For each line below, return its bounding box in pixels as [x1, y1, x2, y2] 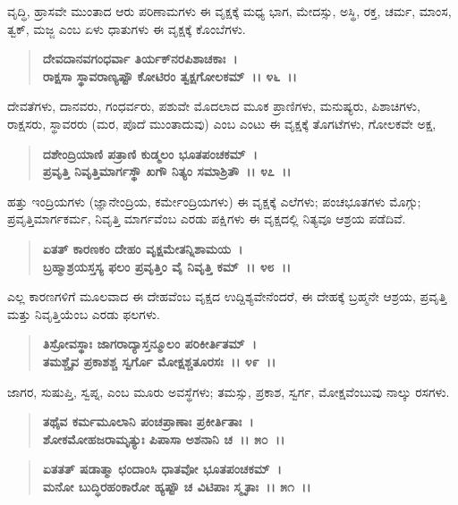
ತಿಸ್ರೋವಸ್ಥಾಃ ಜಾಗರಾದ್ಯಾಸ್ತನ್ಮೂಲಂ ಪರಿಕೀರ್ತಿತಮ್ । [42, 334, 257, 353]
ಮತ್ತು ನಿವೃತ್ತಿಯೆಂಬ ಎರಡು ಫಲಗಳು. [7, 304, 160, 323]
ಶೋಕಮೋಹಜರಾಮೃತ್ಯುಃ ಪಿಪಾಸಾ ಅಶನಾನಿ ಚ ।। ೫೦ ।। [42, 429, 285, 448]
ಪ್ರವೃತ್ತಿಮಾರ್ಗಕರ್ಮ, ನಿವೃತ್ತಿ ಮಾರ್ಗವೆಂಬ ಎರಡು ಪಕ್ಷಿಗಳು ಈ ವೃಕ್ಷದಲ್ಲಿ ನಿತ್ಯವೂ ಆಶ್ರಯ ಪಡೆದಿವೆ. [7, 209, 406, 228]
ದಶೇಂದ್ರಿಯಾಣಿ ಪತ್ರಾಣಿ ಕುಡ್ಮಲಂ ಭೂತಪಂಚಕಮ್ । [42, 144, 258, 163]
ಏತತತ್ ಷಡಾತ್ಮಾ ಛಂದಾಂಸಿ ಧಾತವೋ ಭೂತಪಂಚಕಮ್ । [42, 459, 282, 478]
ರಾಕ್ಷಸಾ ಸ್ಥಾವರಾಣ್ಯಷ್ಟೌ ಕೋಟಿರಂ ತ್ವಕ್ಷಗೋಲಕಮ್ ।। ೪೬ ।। [42, 66, 297, 85]
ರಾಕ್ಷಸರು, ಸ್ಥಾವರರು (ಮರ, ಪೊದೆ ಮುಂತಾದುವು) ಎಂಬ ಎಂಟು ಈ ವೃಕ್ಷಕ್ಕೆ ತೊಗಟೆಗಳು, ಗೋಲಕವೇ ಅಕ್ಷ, [7, 114, 437, 132]
